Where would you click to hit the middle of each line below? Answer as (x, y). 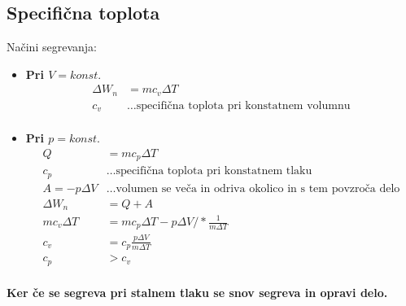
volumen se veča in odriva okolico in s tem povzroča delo (258, 188)
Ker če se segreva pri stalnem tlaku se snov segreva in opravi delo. (197, 292)
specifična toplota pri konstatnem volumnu (243, 105)
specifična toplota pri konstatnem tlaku (214, 171)
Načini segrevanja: (52, 47)
